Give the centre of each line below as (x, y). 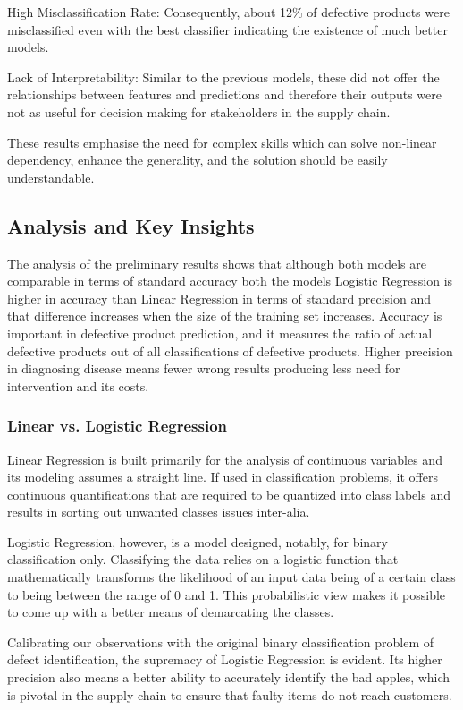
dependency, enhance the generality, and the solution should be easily (198, 160)
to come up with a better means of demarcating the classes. (171, 612)
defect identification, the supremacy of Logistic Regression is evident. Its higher (225, 659)
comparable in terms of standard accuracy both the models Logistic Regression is (230, 281)
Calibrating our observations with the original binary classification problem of (220, 642)
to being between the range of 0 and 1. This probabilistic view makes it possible (227, 594)
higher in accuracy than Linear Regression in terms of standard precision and (219, 298)
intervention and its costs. (78, 385)
